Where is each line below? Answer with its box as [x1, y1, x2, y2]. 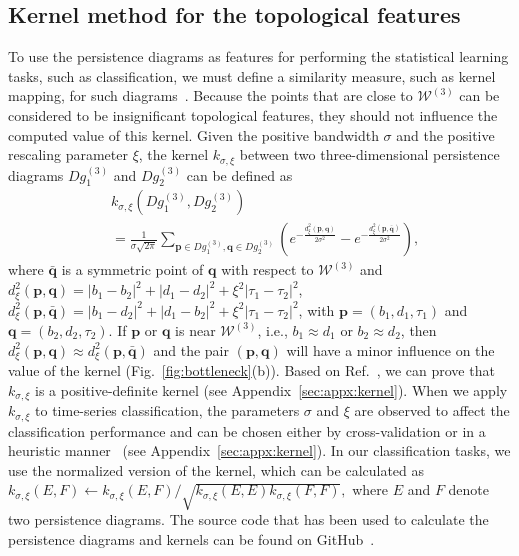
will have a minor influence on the [286, 339, 495, 360]
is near [175, 319, 216, 340]
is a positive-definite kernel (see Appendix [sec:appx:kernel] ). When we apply [35, 379, 508, 400]
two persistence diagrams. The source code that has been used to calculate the [8, 509, 489, 530]
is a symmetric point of [61, 259, 204, 280]
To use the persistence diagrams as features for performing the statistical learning [8, 46, 509, 67]
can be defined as [186, 164, 293, 185]
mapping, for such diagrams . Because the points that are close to [8, 85, 413, 106]
